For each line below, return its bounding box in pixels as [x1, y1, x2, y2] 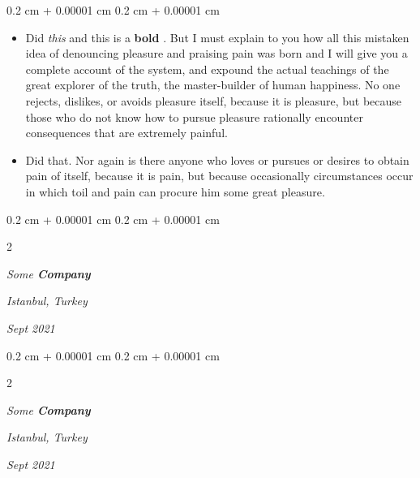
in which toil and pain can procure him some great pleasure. [25, 183, 325, 200]
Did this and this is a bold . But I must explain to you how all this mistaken [25, 28, 409, 45]
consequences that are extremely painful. [25, 124, 228, 141]
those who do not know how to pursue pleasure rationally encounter [25, 108, 363, 125]
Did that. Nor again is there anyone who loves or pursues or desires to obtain [25, 151, 409, 168]
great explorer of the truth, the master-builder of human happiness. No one [25, 76, 401, 93]
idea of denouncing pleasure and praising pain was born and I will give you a [25, 45, 408, 62]
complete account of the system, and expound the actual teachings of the [25, 60, 389, 77]
